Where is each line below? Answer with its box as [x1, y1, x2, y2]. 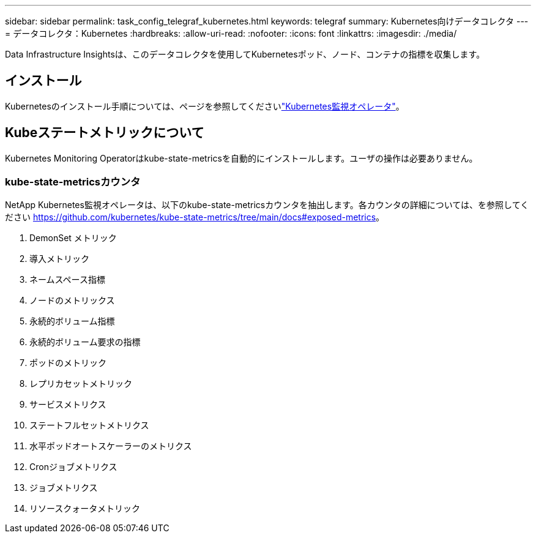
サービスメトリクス [29, 399, 106, 410]
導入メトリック [29, 253, 89, 264]
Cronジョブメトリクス [29, 461, 117, 473]
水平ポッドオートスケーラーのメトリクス [29, 441, 192, 452]
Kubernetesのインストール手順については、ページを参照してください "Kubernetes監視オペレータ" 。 [5, 100, 404, 111]
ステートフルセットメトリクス [29, 420, 149, 431]
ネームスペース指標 [29, 274, 105, 285]
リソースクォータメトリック [29, 503, 140, 514]
